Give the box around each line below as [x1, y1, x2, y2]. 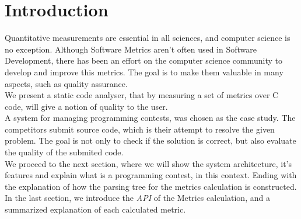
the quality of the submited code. [5, 146, 124, 158]
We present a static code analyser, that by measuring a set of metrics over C [5, 89, 279, 101]
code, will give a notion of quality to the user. [5, 100, 168, 112]
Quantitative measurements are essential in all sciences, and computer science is [5, 32, 290, 44]
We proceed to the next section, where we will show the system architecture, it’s [5, 157, 292, 169]
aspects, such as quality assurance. [5, 77, 128, 89]
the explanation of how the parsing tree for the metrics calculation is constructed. [5, 180, 297, 192]
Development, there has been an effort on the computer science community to [5, 54, 283, 67]
